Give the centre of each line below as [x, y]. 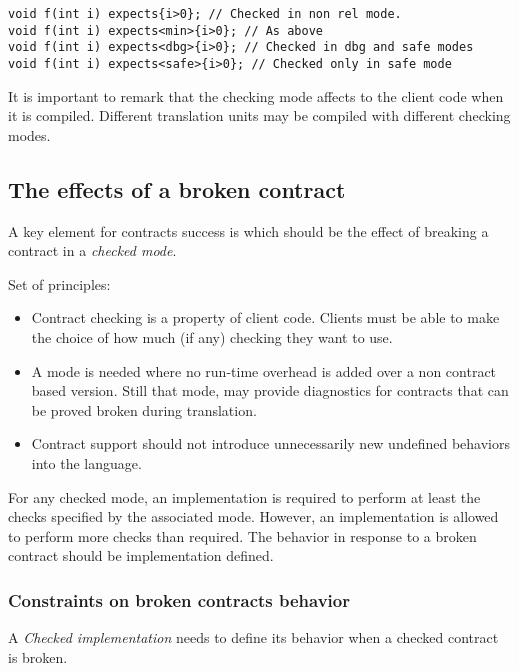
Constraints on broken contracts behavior [179, 599]
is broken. [38, 656]
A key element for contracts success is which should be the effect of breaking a [248, 230]
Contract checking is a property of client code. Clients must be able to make [265, 317]
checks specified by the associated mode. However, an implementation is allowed [253, 516]
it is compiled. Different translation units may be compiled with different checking [259, 115]
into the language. [86, 462]
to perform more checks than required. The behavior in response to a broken [242, 535]
